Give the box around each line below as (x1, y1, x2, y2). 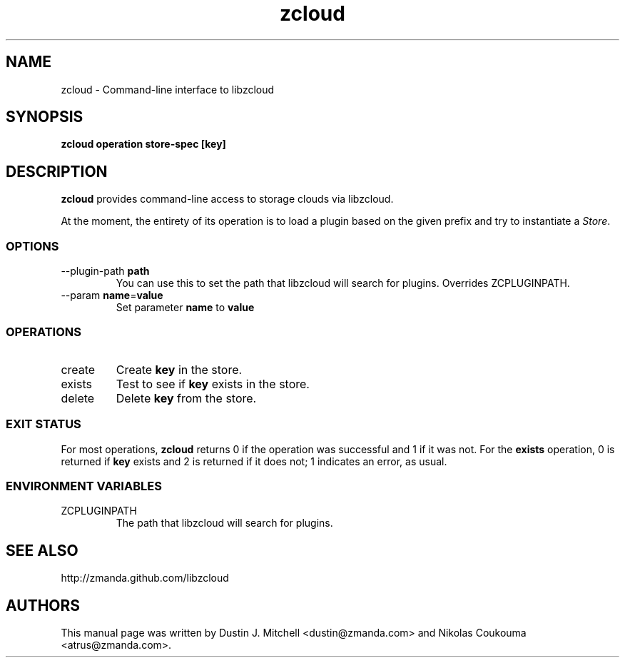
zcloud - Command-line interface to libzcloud (61, 83, 275, 96)
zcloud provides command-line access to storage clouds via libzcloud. (61, 193, 394, 206)
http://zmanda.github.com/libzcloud (61, 572, 229, 584)
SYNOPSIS (6, 108, 83, 126)
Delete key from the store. (116, 390, 257, 405)
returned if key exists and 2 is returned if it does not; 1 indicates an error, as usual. (61, 455, 447, 467)
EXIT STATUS (6, 417, 81, 432)
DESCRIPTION (6, 162, 108, 181)
